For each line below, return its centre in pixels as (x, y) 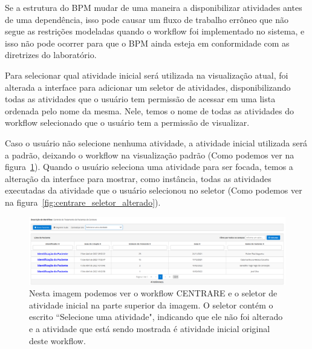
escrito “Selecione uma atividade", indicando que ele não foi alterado (156, 317)
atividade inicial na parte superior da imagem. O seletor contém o (151, 305)
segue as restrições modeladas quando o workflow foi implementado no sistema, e (155, 31)
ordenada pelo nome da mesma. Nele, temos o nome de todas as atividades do (149, 110)
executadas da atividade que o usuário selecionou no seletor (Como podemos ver (154, 190)
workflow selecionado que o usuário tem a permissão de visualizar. (127, 122)
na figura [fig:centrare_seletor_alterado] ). (83, 202)
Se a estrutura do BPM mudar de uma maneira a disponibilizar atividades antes (154, 7)
